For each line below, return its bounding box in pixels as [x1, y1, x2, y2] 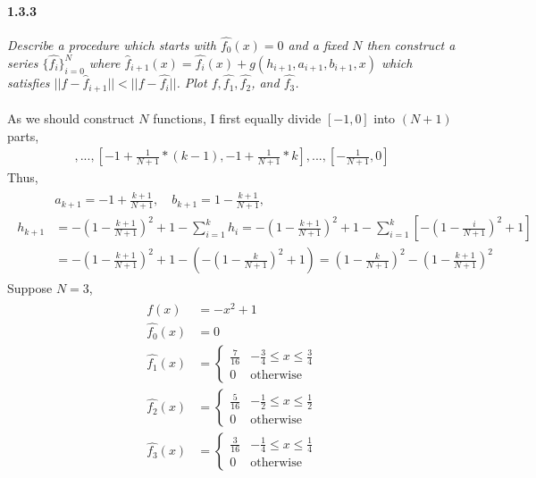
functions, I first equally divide [153, 109, 322, 128]
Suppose [7, 279, 53, 298]
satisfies [7, 73, 50, 92]
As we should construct [7, 109, 135, 128]
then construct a [366, 36, 456, 55]
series [7, 53, 38, 71]
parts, [7, 126, 39, 145]
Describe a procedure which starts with [7, 36, 216, 55]
